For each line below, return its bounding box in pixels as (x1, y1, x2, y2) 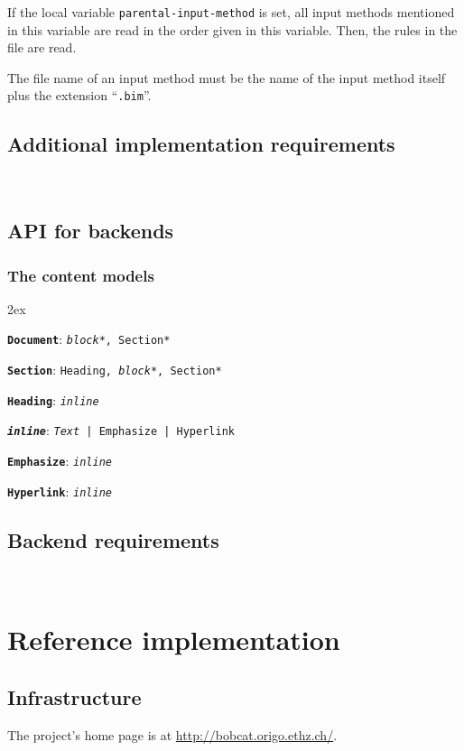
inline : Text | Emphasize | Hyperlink (7, 421, 235, 440)
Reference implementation (7, 621, 340, 658)
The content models (7, 264, 154, 286)
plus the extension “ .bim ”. (7, 86, 152, 105)
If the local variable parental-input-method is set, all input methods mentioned (7, 3, 455, 21)
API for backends (7, 217, 174, 245)
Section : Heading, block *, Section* (7, 360, 222, 379)
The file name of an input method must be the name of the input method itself (7, 68, 446, 87)
